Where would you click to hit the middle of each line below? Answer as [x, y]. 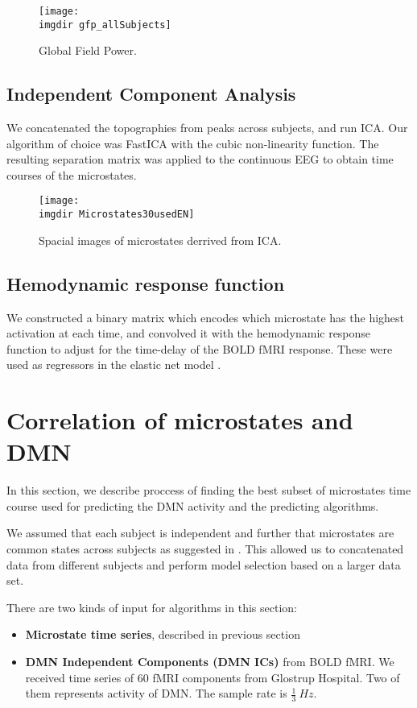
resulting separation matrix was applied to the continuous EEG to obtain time [200, 159]
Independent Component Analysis [151, 94]
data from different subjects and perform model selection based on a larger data [204, 564]
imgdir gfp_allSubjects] [105, 25]
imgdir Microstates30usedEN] [117, 215]
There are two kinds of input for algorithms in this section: [152, 607]
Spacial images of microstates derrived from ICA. [160, 240]
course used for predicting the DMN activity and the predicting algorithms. [193, 505]
